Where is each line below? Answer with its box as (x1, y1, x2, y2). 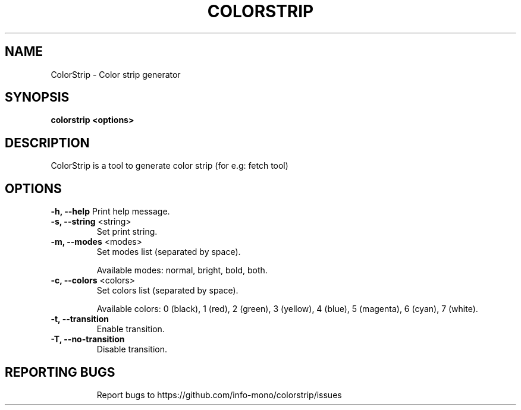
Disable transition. (96, 344, 168, 355)
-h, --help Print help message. (51, 206, 170, 217)
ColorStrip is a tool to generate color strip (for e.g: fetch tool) (51, 160, 288, 171)
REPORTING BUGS (5, 364, 115, 380)
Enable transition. (96, 324, 165, 335)
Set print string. (96, 226, 158, 237)
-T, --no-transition (51, 334, 125, 345)
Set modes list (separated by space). (96, 247, 241, 257)
